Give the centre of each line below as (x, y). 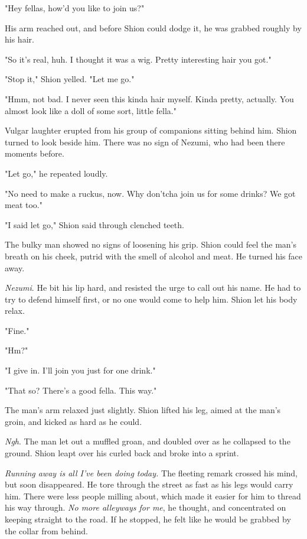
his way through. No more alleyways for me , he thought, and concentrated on (146, 507)
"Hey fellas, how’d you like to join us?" (75, 8)
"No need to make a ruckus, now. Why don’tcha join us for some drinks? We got (150, 193)
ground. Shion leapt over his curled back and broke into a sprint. (122, 453)
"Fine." (17, 330)
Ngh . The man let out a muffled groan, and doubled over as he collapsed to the (148, 441)
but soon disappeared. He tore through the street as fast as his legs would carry (149, 484)
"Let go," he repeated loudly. (56, 173)
